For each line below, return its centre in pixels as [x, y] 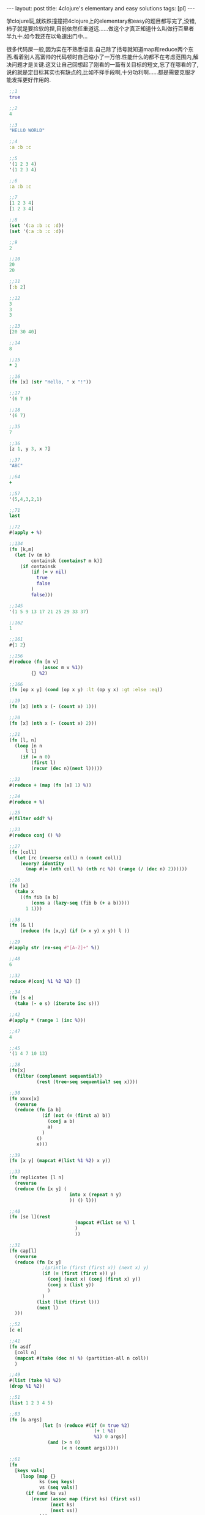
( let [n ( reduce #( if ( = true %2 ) [86, 1425]
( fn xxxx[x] [24, 1098]
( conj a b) [61, 1121]
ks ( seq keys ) [57, 1482]
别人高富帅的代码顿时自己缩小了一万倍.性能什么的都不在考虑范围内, [109, 57]
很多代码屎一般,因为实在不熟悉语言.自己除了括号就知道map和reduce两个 [97, 49]
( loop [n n [28, 746]
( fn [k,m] [21, 549]
